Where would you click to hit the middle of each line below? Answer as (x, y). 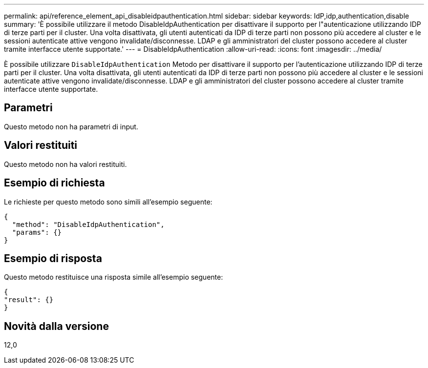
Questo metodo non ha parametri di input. (71, 126)
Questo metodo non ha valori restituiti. (65, 164)
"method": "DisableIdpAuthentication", (88, 224)
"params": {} (37, 232)
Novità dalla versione (56, 326)
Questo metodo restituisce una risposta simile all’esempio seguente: (114, 277)
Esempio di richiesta (54, 183)
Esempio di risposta (53, 258)
